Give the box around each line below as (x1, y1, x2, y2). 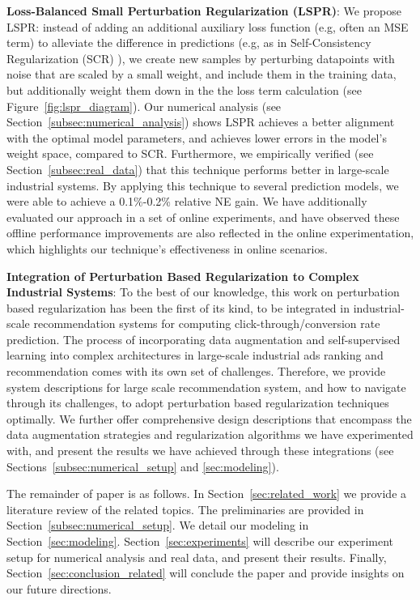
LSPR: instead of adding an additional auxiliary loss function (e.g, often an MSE (6, 18, 409, 35)
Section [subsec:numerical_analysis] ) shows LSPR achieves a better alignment (6, 113, 395, 130)
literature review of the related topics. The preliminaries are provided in (6, 500, 364, 517)
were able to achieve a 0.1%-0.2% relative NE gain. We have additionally (6, 193, 367, 210)
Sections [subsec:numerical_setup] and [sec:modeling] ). (6, 457, 279, 474)
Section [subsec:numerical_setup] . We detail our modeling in (6, 517, 309, 534)
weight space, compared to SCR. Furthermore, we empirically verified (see (6, 145, 374, 162)
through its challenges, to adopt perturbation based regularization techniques (6, 394, 389, 411)
